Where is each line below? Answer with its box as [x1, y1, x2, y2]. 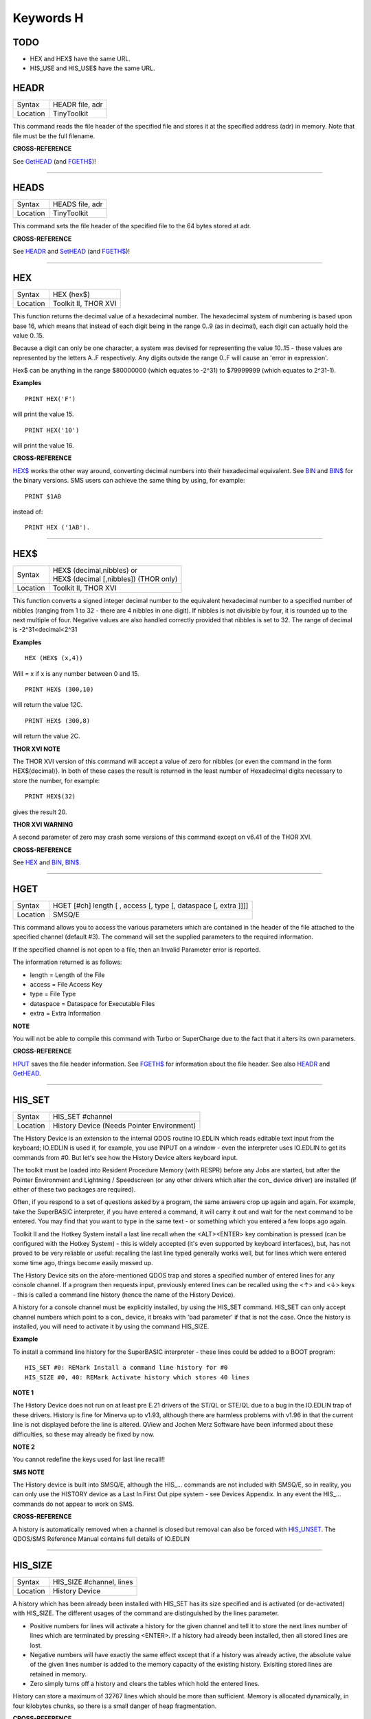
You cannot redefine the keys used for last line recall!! [12, 1455, 165, 1464]
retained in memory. [30, 1669, 87, 1678]
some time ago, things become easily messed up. [12, 1258, 154, 1267]
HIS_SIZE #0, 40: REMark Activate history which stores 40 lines [25, 1373, 250, 1381]
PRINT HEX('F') [25, 395, 76, 402]
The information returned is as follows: [12, 958, 122, 966]
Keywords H [12, 10, 84, 25]
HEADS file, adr [52, 199, 103, 209]
